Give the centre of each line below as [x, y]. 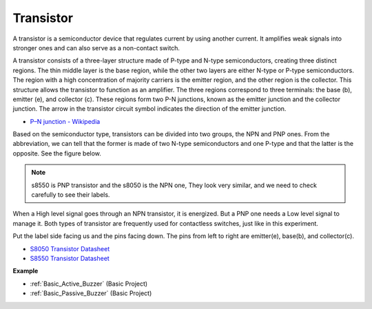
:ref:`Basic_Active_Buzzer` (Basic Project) [89, 284]
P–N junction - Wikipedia [65, 121]
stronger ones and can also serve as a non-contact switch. [96, 47]
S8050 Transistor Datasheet [70, 248]
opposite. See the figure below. [57, 153]
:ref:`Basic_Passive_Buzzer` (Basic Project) [91, 293]
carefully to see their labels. [71, 195]
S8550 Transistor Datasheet [70, 258]
